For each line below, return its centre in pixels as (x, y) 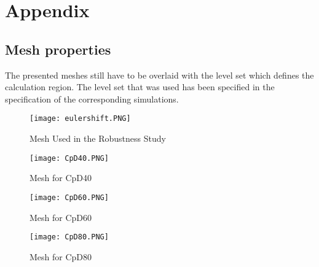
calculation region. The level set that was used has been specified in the (140, 87)
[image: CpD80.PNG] (69, 237)
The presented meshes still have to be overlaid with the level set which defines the (159, 75)
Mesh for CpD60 (61, 217)
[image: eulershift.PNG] (80, 119)
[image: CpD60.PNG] (69, 197)
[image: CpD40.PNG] (69, 158)
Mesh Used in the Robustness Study (98, 138)
